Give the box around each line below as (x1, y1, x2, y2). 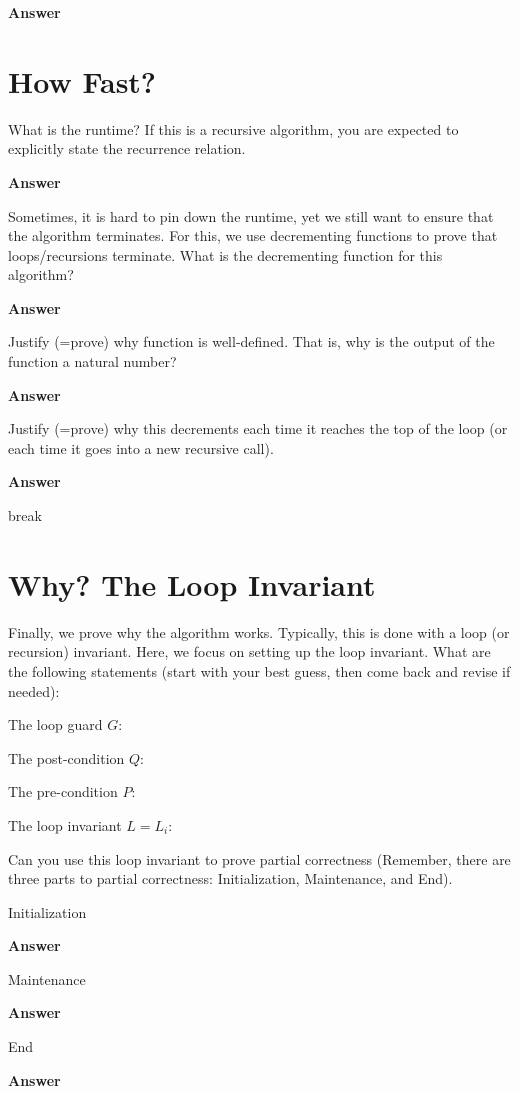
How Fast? (8, 60, 157, 101)
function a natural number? (8, 351, 177, 372)
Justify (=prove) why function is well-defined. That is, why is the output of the (8, 331, 495, 352)
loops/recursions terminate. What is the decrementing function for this (8, 244, 443, 265)
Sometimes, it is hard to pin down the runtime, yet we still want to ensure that (8, 205, 494, 226)
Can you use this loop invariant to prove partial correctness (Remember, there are (8, 848, 511, 869)
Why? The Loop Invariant (8, 563, 376, 604)
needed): (8, 680, 60, 701)
